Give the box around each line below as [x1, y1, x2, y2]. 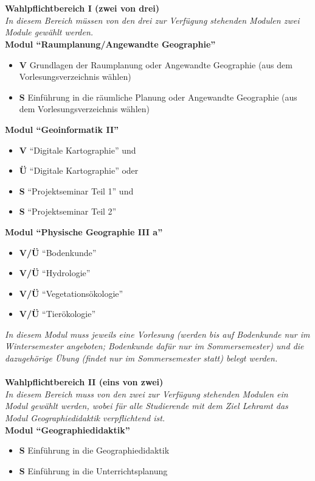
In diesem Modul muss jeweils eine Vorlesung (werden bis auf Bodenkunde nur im [5, 327, 310, 340]
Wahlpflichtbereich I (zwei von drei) [5, 2, 159, 15]
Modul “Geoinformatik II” [5, 123, 119, 135]
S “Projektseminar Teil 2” [19, 205, 117, 218]
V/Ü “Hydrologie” [19, 266, 91, 279]
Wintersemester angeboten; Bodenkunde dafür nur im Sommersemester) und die [5, 340, 304, 352]
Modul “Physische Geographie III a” [5, 225, 163, 238]
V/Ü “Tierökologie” [19, 307, 95, 320]
